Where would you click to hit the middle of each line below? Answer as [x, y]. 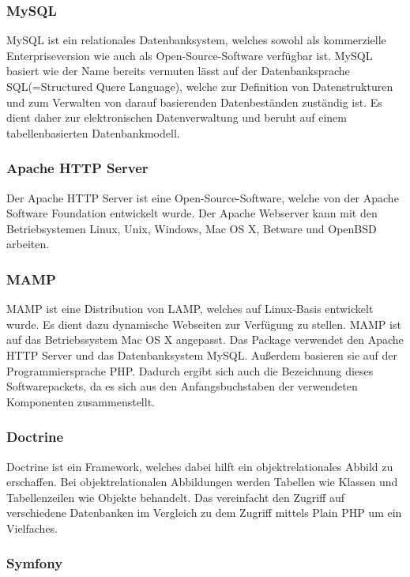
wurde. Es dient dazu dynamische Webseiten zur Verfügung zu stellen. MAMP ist [204, 324]
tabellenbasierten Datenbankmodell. [93, 132]
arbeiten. [28, 244]
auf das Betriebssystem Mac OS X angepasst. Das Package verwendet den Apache [205, 339]
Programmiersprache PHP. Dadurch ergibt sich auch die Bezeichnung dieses [190, 370]
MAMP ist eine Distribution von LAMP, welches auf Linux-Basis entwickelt [190, 309]
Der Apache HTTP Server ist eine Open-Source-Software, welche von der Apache [203, 197]
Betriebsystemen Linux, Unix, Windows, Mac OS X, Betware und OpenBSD [192, 228]
